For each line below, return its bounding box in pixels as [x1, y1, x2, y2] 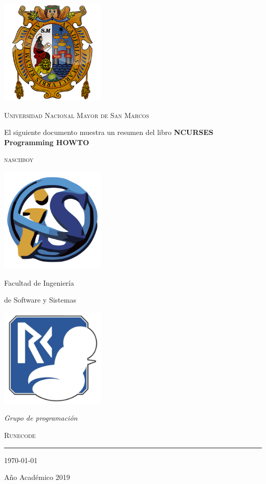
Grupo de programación [4, 412, 78, 423]
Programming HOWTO [4, 136, 90, 147]
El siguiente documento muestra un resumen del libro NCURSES [4, 127, 214, 137]
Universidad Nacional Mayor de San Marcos [4, 109, 149, 120]
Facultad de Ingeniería [4, 277, 74, 288]
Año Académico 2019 [4, 472, 70, 482]
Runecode [4, 430, 36, 441]
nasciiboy [4, 154, 34, 165]
